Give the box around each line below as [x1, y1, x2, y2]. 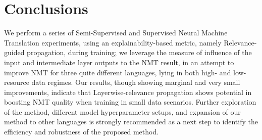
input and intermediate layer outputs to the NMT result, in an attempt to [4, 57, 234, 67]
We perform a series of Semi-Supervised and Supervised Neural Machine [4, 27, 228, 38]
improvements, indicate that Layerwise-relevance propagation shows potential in [4, 86, 252, 97]
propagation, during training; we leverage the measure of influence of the [27, 47, 252, 58]
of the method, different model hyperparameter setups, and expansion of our [4, 106, 241, 117]
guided [4, 47, 25, 58]
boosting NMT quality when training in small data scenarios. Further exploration [4, 97, 256, 107]
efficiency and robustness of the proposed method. [4, 126, 159, 137]
